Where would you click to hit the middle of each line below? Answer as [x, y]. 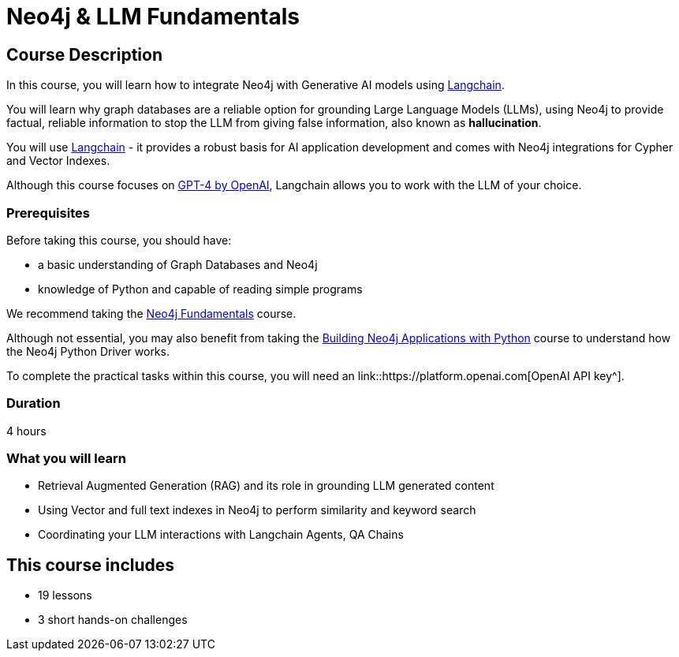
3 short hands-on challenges [113, 620]
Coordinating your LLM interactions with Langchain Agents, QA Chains [221, 535]
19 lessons [65, 595]
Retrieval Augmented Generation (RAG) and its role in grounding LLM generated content [266, 486]
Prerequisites [48, 213]
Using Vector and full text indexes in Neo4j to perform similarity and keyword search [257, 510]
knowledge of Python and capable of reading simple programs [200, 289]
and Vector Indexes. [58, 161]
